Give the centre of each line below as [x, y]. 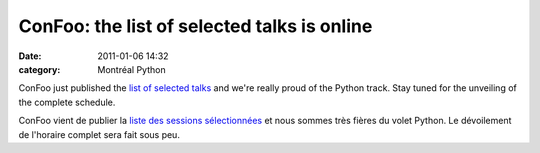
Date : [30, 56]
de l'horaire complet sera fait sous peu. [99, 134]
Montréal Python [131, 69]
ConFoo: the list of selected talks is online [195, 26]
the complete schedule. [67, 102]
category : [39, 69]
